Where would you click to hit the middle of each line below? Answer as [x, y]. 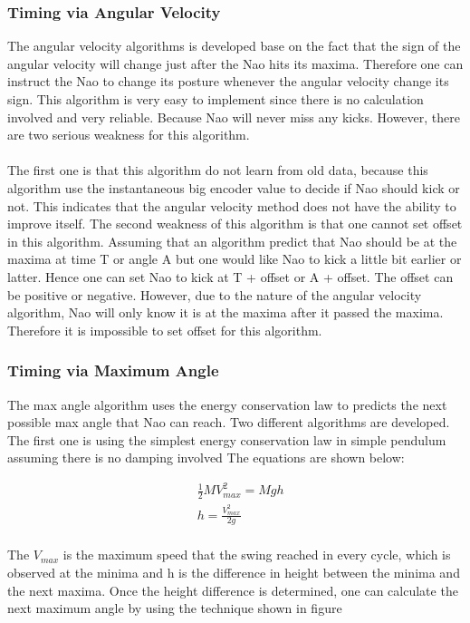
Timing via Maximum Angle [113, 370]
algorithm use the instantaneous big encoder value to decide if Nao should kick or [234, 187]
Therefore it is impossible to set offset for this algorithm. [165, 330]
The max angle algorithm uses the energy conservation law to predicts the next [227, 404]
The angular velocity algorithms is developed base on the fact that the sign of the [234, 46]
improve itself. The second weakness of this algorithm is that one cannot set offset [235, 224]
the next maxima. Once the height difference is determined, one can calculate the [233, 590]
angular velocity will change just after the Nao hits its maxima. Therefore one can [235, 63]
